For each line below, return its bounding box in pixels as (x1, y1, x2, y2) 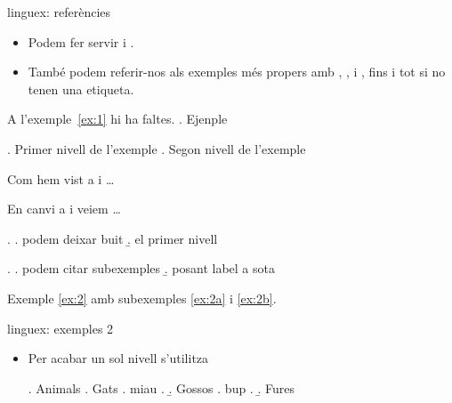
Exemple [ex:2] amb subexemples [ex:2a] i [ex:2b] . (7, 288, 277, 307)
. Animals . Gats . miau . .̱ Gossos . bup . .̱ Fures (28, 378, 295, 397)
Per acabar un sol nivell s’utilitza (28, 349, 209, 367)
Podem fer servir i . (28, 32, 134, 51)
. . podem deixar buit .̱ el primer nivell (7, 229, 218, 247)
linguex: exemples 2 (7, 318, 114, 337)
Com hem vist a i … (7, 169, 115, 188)
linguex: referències (7, 3, 111, 20)
